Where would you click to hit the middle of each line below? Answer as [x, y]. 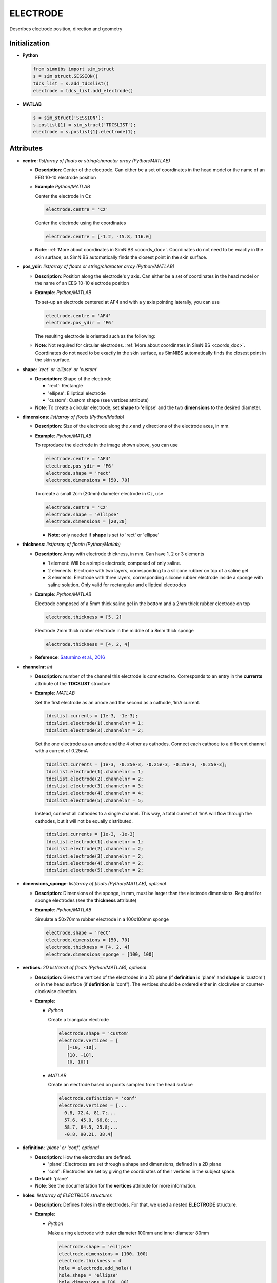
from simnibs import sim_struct [74, 69]
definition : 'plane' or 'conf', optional [61, 1148]
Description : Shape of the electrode [73, 379]
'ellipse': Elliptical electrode [77, 393]
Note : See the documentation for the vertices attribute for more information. [116, 1186]
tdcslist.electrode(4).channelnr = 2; [95, 863]
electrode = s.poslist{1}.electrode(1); [84, 132]
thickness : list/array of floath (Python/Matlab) [71, 545]
